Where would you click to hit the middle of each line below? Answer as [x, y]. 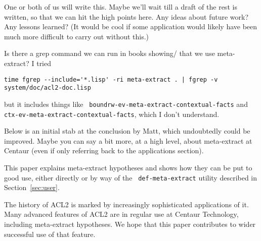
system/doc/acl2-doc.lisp [48, 88]
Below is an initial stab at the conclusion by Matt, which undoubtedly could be [127, 131]
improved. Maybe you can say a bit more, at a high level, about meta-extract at [128, 140]
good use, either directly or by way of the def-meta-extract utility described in [131, 177]
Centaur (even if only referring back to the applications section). [104, 150]
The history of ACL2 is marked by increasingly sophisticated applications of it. [126, 204]
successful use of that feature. [50, 234]
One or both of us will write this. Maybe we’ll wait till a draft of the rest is [121, 7]
